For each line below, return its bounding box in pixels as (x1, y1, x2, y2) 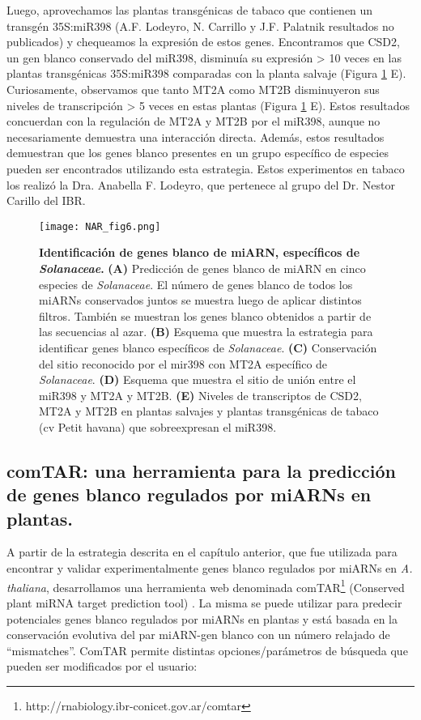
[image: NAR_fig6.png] (39, 220, 161, 232)
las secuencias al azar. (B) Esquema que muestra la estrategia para (39, 323, 373, 340)
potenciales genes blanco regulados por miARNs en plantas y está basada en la (6, 610, 398, 627)
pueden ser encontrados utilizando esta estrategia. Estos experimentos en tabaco (6, 160, 405, 177)
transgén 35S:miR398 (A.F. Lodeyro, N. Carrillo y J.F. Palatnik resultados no (6, 17, 394, 34)
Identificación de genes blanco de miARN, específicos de (39, 244, 360, 261)
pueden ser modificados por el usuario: (6, 658, 198, 675)
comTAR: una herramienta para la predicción (6, 458, 396, 483)
